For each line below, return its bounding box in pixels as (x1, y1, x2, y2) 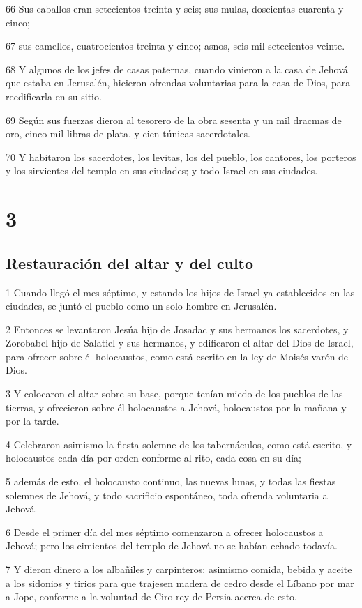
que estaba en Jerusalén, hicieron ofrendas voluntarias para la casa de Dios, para (6, 75, 351, 90)
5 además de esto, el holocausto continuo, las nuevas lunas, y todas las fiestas (6, 474, 336, 489)
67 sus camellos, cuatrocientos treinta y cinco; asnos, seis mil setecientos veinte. (6, 38, 345, 53)
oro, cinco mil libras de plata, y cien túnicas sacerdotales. (6, 126, 250, 141)
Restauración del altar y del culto (6, 252, 254, 273)
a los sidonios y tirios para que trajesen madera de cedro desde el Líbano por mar (6, 575, 354, 590)
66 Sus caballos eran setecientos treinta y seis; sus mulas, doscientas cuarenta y (6, 1, 344, 15)
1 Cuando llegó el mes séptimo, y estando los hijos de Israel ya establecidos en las (6, 284, 355, 299)
